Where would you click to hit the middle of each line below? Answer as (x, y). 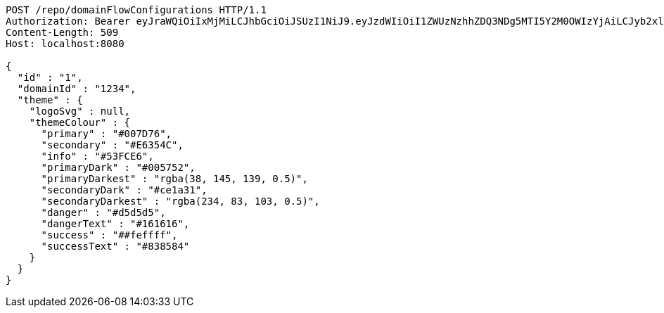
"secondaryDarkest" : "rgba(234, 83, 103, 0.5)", (180, 201)
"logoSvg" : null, (80, 111)
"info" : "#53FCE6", (97, 156)
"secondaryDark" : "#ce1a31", (124, 190)
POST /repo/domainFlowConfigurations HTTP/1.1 (136, 10)
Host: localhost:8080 (65, 44)
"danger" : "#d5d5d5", (103, 212)
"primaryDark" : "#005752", (118, 167)
